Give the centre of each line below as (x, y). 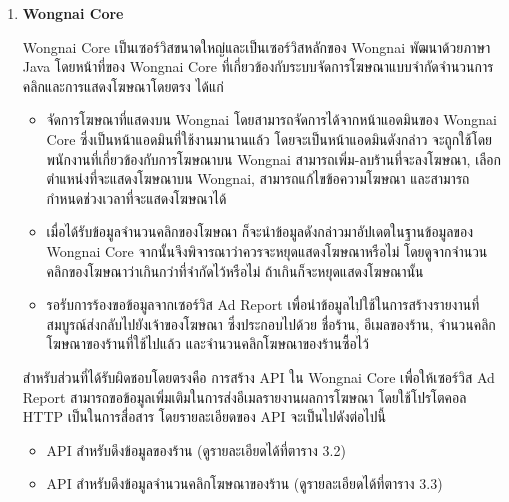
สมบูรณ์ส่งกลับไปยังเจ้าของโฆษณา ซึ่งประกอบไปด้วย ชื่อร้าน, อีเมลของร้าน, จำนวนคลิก (271, 323)
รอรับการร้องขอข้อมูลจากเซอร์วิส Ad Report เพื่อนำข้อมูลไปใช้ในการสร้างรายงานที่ (263, 304)
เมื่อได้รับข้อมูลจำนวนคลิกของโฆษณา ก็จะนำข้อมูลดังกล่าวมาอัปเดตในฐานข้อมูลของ (259, 231)
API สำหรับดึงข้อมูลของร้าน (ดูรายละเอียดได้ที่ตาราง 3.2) (196, 449)
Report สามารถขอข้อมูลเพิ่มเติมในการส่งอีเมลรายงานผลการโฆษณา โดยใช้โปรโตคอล (244, 396)
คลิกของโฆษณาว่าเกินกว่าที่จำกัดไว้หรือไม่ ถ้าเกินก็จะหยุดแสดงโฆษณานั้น (235, 270)
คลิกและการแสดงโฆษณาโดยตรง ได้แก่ (123, 85)
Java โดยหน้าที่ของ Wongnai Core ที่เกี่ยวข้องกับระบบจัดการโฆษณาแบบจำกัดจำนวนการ (258, 66)
